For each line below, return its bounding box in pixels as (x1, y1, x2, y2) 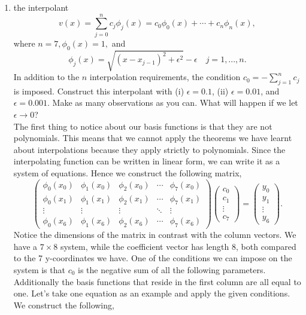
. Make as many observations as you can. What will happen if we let (47, 96, 298, 109)
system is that (13, 263, 65, 276)
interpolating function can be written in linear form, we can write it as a (13, 155, 280, 167)
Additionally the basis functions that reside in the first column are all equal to (13, 275, 301, 288)
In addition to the (13, 71, 80, 83)
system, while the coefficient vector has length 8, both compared (60, 240, 296, 252)
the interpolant (13, 1, 69, 13)
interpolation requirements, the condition (89, 71, 241, 83)
